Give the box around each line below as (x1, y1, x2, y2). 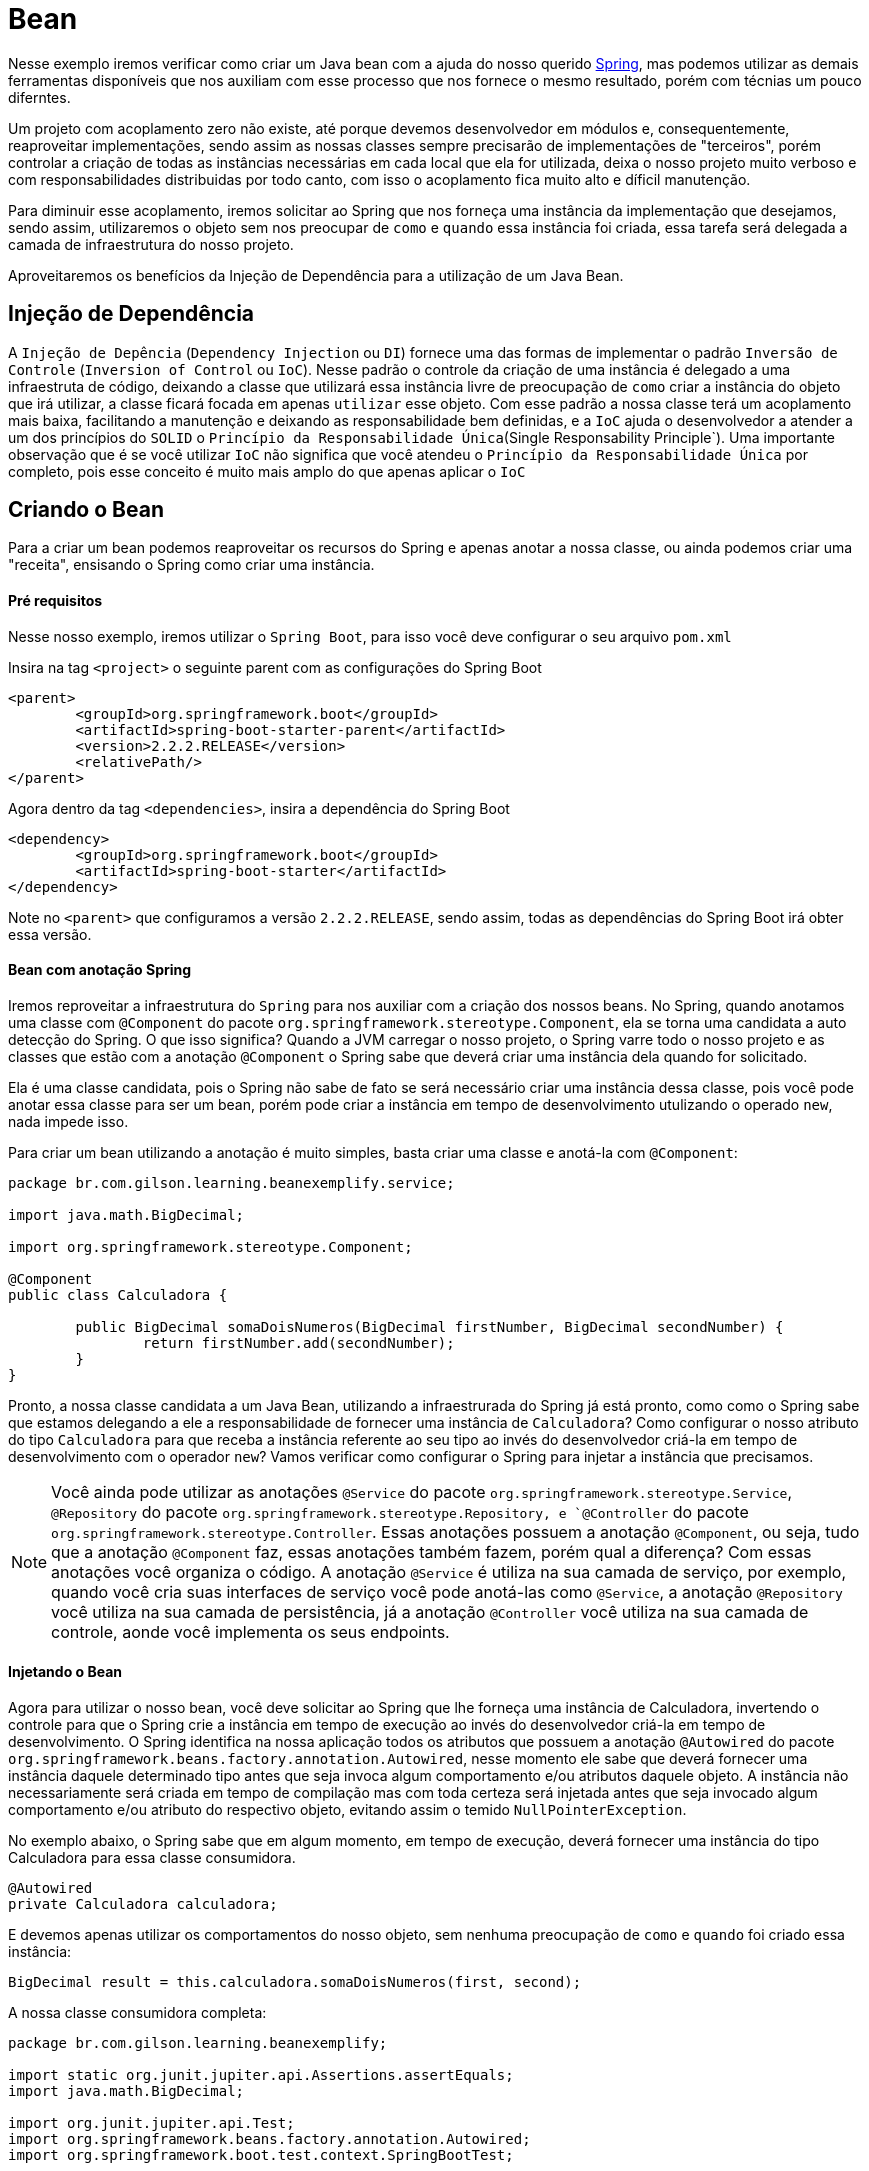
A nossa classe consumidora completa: (8, 2004, 267, 2022)
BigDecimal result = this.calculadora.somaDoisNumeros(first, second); (8, 1974, 582, 1991)
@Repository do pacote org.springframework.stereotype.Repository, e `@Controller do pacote (51, 1501, 749, 1522)
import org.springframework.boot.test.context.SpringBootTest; (8, 2147, 514, 2164)
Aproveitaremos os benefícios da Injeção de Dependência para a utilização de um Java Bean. (8, 266, 624, 284)
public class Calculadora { (8, 1286, 228, 1303)
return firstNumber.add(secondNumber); (142, 1334, 455, 1351)
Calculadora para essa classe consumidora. (8, 1849, 296, 1867)
